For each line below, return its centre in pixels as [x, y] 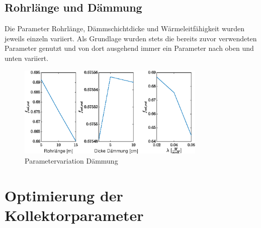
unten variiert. [27, 58]
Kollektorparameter [74, 215]
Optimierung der [64, 195]
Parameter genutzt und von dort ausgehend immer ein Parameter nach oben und [129, 48]
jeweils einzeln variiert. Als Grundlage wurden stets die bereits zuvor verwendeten [131, 38]
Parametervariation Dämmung [71, 160]
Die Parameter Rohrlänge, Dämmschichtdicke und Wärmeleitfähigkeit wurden [125, 28]
